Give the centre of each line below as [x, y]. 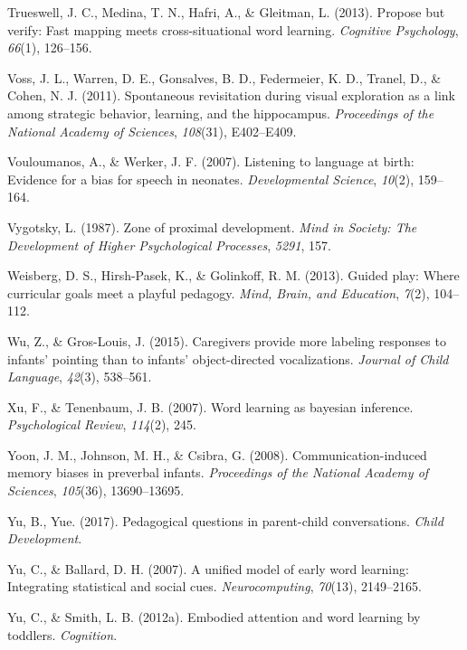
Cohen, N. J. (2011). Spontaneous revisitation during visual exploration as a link [231, 95]
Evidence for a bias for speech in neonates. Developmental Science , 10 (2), [211, 179]
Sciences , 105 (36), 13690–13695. [96, 490]
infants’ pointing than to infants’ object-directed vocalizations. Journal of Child [228, 358]
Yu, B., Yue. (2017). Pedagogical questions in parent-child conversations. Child [225, 520]
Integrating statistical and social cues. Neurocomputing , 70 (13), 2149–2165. [214, 586]
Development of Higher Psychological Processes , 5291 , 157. [169, 245]
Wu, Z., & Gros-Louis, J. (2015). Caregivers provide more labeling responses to [227, 340]
